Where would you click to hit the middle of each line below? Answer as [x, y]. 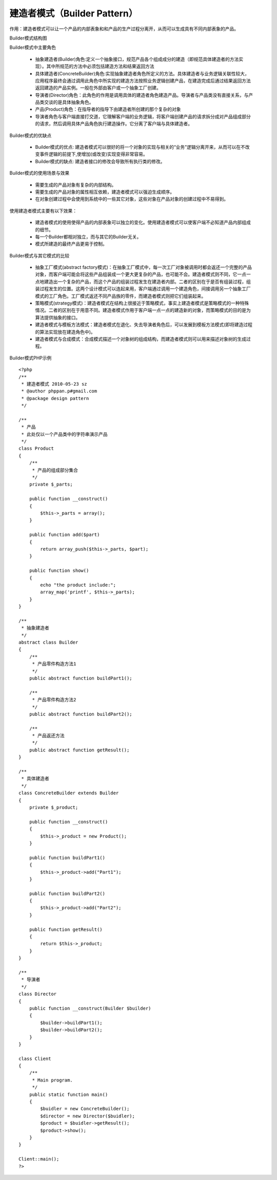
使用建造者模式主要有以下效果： [43, 211]
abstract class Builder [48, 643]
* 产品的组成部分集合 [55, 470]
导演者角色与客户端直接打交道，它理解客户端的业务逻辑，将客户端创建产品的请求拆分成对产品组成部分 [143, 116]
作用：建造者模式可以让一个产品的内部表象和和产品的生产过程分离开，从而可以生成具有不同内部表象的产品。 [124, 29]
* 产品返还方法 [48, 736]
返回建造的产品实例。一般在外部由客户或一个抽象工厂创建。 [98, 88]
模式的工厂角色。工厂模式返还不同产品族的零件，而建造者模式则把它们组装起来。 [121, 296]
